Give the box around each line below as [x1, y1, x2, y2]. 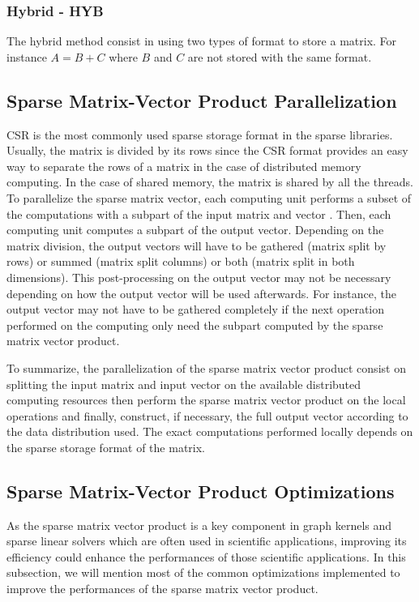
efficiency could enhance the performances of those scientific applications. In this [6, 548, 406, 565]
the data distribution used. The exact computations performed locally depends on [6, 423, 413, 440]
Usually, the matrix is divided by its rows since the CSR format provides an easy [6, 142, 408, 159]
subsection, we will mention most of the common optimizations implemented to [6, 564, 400, 581]
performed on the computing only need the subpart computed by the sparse [6, 316, 383, 333]
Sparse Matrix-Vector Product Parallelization [6, 88, 397, 113]
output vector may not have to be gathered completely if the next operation [6, 301, 385, 318]
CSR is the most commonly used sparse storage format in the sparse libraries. [6, 126, 393, 143]
